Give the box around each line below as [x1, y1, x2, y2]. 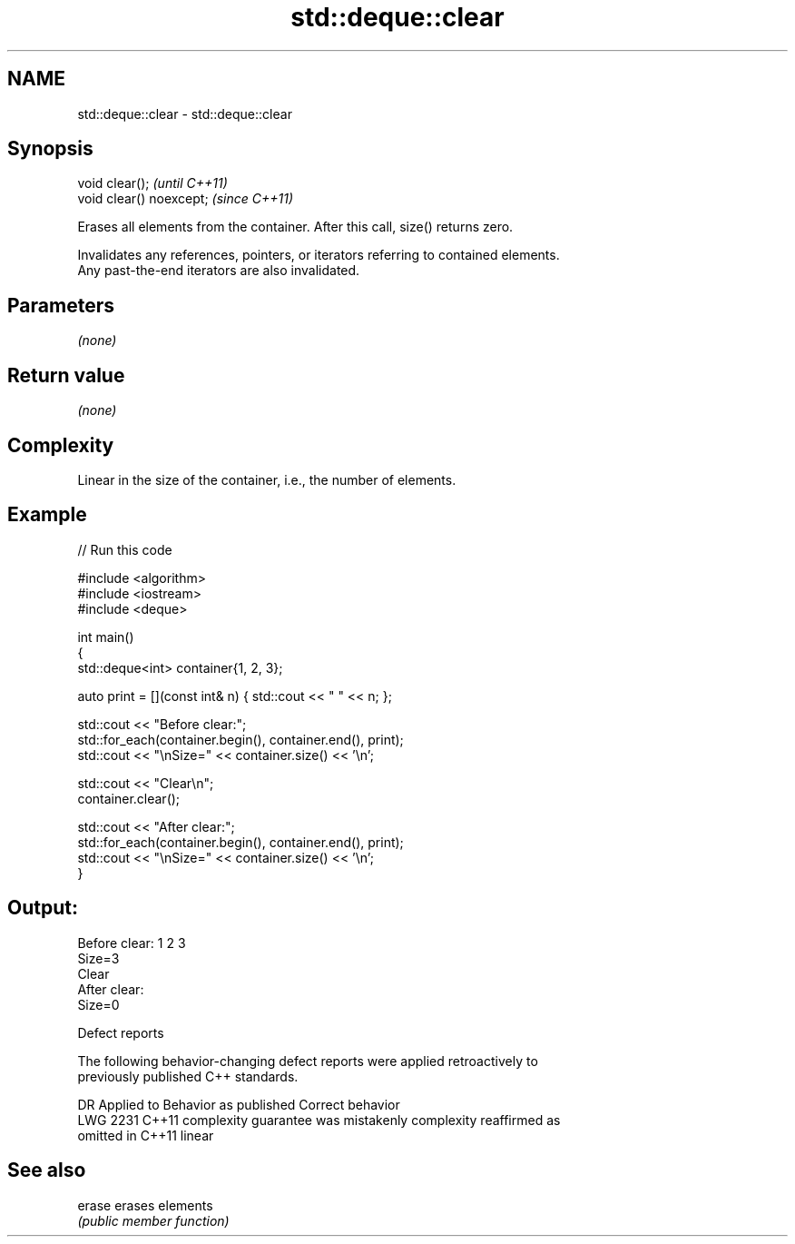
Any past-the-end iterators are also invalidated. [77, 262, 360, 279]
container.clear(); [77, 790, 181, 806]
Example [7, 503, 87, 527]
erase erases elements [77, 1197, 213, 1213]
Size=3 [77, 950, 120, 966]
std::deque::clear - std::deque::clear [77, 105, 292, 122]
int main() [77, 628, 134, 645]
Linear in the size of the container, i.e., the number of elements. [77, 471, 456, 488]
